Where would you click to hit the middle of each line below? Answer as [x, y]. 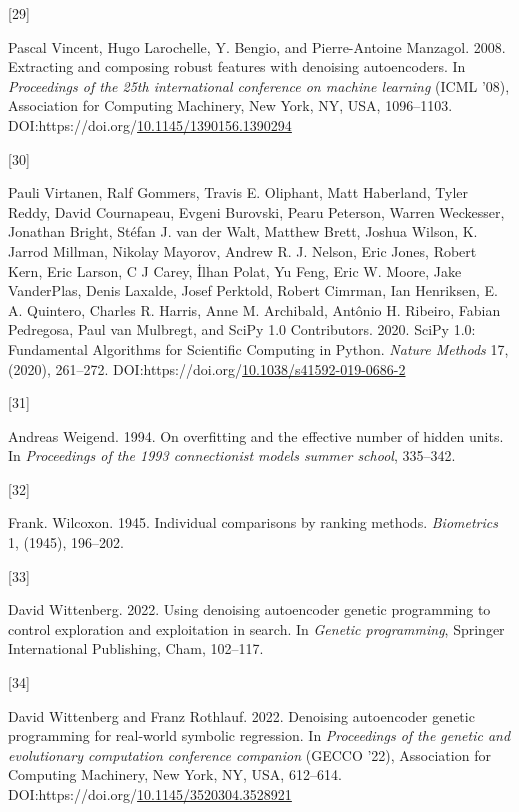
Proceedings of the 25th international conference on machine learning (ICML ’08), [259, 85]
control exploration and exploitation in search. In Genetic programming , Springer [256, 628]
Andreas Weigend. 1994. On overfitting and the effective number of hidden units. [256, 435]
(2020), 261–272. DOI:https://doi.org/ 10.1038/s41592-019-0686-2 [207, 368]
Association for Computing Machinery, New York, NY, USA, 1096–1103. [230, 105]
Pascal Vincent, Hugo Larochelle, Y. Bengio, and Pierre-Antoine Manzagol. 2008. [257, 46]
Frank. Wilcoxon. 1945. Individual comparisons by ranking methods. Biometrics [253, 522]
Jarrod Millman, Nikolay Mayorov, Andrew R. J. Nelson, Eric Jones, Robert [242, 250]
